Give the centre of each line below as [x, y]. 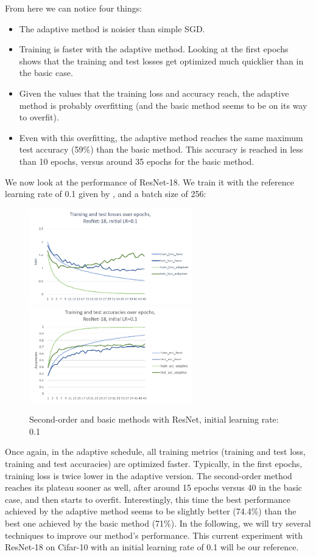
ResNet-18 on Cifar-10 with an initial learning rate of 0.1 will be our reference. [152, 547]
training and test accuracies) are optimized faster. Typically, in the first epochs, [154, 463]
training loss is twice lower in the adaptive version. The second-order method [149, 475]
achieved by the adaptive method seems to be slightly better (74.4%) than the [151, 511]
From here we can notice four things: [74, 8]
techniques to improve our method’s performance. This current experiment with [154, 535]
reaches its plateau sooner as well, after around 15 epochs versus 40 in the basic [154, 487]
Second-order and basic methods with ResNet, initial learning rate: [154, 419]
